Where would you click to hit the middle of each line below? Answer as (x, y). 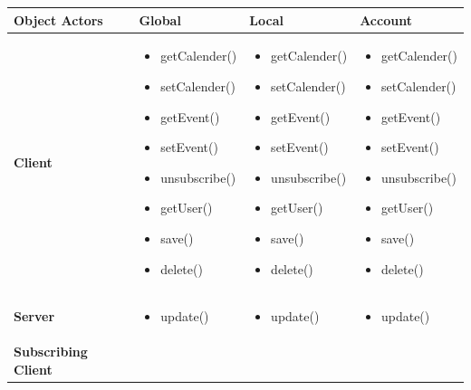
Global (160, 19)
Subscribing (51, 352)
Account (386, 19)
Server (34, 316)
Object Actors (58, 19)
